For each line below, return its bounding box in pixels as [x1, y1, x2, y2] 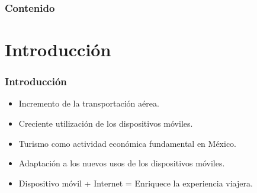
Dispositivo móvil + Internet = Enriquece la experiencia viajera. [18, 176, 253, 189]
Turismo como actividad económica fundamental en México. [18, 137, 237, 149]
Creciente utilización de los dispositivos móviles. [18, 117, 193, 130]
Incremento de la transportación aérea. [18, 97, 159, 110]
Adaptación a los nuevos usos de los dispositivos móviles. [18, 157, 225, 169]
